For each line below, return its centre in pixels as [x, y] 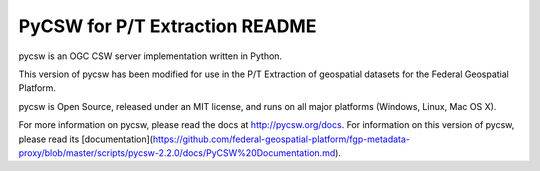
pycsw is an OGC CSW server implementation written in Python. [150, 56]
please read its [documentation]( [86, 139]
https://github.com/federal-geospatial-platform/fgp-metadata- [281, 139]
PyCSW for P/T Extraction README [167, 26]
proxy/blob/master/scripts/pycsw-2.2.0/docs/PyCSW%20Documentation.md [177, 152]
